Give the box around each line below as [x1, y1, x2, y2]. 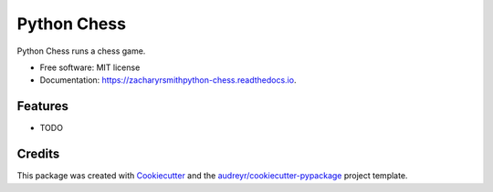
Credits [16, 147, 60, 162]
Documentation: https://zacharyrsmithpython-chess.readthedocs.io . [39, 75, 297, 86]
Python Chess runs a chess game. [16, 45, 146, 56]
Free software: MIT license [39, 62, 141, 73]
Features [16, 98, 68, 114]
